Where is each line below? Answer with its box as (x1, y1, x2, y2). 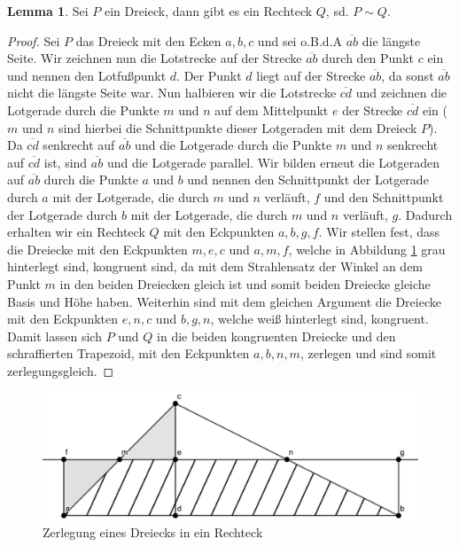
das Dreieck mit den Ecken (75, 31, 222, 50)
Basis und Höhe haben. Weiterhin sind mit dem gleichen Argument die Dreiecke (7, 292, 441, 310)
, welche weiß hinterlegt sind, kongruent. (210, 309, 429, 328)
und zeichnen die (355, 83, 447, 102)
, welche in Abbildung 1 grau (288, 239, 446, 258)
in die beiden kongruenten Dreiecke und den (157, 326, 396, 345)
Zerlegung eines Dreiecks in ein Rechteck (43, 523, 263, 542)
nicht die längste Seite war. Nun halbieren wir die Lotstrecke (7, 83, 337, 102)
